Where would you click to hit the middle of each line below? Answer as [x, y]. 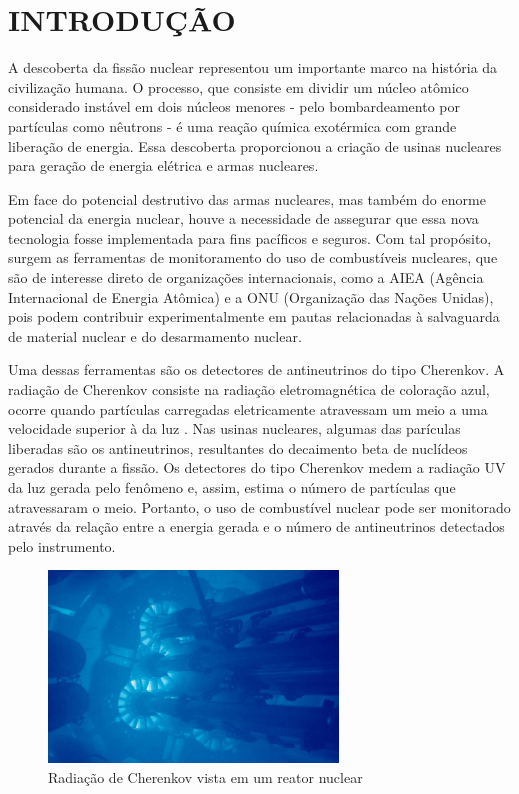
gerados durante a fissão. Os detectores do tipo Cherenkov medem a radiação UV [257, 467]
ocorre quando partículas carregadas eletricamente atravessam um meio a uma [248, 408]
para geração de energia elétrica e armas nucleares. [163, 165]
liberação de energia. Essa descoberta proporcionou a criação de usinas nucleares [255, 145]
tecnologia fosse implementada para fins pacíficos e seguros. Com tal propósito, [250, 237]
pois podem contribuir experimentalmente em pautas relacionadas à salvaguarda [254, 316]
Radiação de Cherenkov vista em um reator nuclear [205, 776]
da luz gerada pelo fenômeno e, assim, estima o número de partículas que [232, 487]
